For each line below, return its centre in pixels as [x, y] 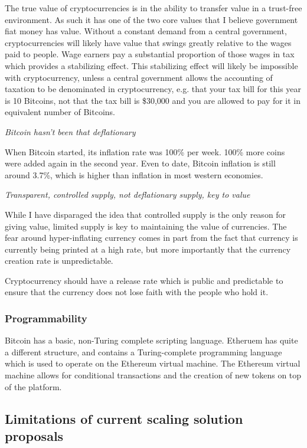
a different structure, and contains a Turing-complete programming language [143, 351]
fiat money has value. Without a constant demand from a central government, [146, 31]
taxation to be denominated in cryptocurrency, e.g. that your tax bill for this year [153, 89]
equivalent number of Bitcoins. [60, 112]
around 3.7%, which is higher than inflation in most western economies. [134, 174]
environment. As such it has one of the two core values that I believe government [151, 19]
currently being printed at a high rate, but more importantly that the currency [148, 249]
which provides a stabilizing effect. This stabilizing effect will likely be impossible [151, 65]
